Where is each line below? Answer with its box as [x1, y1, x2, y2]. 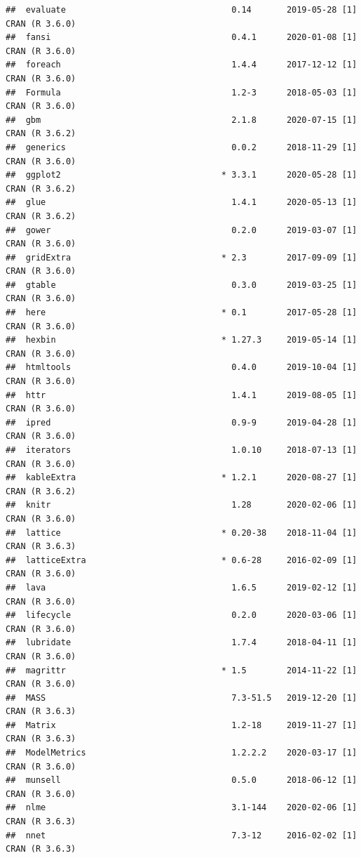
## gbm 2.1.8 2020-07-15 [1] [6, 114, 357, 125]
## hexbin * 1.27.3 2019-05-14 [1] [6, 335, 357, 345]
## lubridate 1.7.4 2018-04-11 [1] [6, 638, 357, 648]
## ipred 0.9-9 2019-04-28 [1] [6, 417, 357, 428]
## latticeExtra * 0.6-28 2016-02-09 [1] [6, 555, 357, 565]
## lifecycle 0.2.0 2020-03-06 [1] [6, 610, 357, 621]
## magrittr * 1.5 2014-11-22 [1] [6, 665, 357, 675]
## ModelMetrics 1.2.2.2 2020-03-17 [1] [6, 748, 357, 758]
